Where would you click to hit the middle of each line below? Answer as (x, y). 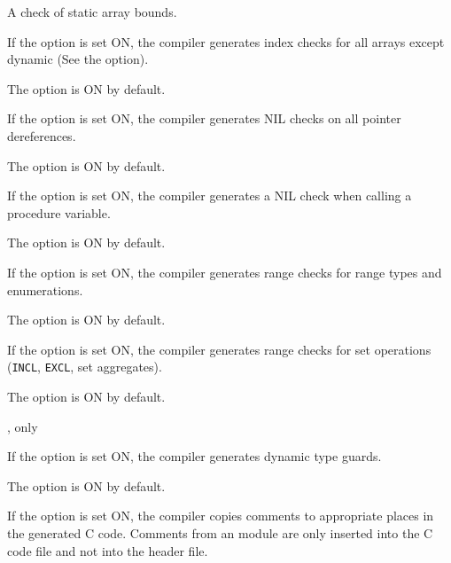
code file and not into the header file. (108, 550)
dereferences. (42, 135)
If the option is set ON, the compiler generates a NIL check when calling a (210, 195)
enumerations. (45, 289)
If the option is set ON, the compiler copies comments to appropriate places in (221, 516)
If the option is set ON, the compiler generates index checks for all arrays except (226, 41)
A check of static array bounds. (92, 12)
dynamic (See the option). (78, 59)
